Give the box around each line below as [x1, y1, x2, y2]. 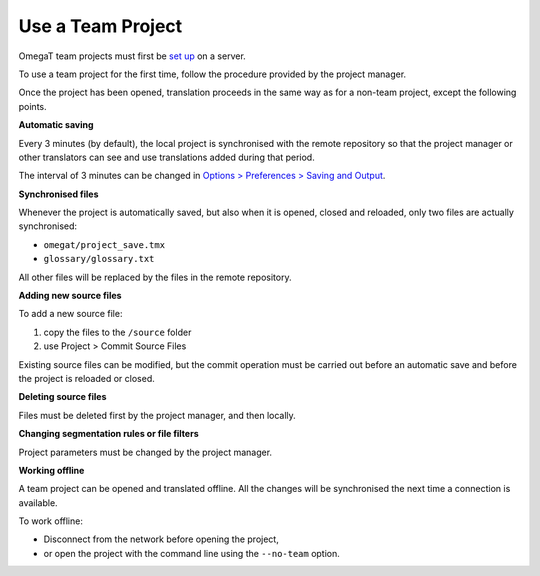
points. [18, 100, 47, 112]
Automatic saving [18, 119, 94, 131]
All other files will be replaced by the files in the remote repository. [18, 271, 292, 283]
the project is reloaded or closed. [18, 372, 155, 384]
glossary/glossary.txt [43, 253, 155, 265]
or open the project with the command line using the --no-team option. [43, 547, 340, 559]
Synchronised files [18, 188, 99, 200]
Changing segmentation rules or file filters [18, 428, 199, 440]
